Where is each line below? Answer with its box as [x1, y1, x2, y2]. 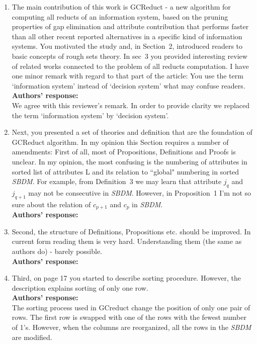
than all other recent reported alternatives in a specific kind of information [12, 31, 242, 41]
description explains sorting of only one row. [12, 282, 148, 293]
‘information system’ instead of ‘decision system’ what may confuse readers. [12, 80, 245, 91]
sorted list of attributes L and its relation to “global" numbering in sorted [12, 166, 239, 177]
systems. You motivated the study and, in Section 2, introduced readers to [12, 41, 243, 51]
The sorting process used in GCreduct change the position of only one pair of [12, 302, 250, 312]
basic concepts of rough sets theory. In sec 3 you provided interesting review [12, 50, 247, 61]
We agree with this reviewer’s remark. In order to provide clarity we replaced [12, 100, 250, 110]
